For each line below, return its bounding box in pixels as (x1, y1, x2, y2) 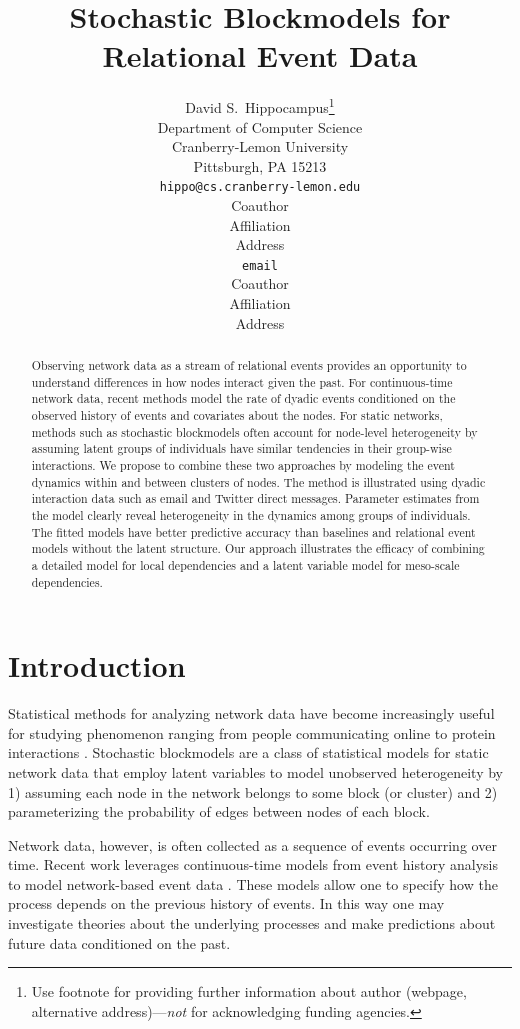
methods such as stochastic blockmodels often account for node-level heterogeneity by (31, 423, 478, 440)
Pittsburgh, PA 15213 (193, 155, 327, 176)
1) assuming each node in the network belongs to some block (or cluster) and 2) (8, 781, 498, 802)
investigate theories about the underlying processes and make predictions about (8, 913, 496, 934)
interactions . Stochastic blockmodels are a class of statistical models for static (8, 742, 489, 763)
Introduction (8, 645, 186, 686)
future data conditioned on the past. (8, 932, 231, 953)
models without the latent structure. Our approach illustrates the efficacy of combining (31, 540, 485, 557)
